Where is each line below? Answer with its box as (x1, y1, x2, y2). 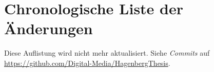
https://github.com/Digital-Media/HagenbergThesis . (4, 57, 170, 68)
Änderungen (4, 18, 93, 39)
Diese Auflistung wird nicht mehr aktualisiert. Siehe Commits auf (4, 47, 210, 58)
